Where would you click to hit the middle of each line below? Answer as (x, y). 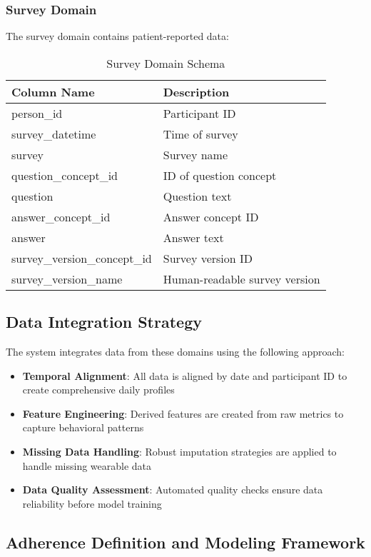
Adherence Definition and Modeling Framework (185, 542)
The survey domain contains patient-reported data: (117, 36)
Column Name (53, 91)
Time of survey (200, 134)
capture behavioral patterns (83, 427)
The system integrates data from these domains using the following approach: (176, 352)
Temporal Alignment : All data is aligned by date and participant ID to (185, 375)
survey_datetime (54, 134)
